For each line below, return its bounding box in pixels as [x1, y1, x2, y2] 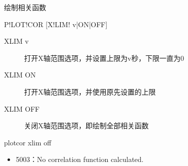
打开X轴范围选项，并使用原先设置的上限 [24, 86, 156, 97]
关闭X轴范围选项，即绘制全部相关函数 [24, 120, 149, 131]
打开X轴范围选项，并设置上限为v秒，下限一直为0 [24, 52, 184, 63]
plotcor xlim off [4, 137, 52, 147]
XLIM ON [4, 69, 36, 80]
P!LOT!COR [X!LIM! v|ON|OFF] [4, 19, 108, 29]
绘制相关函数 [4, 2, 46, 12]
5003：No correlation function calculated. [16, 154, 144, 164]
